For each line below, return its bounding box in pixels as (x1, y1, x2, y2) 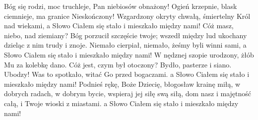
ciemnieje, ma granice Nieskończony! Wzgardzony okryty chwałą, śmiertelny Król (4, 10, 251, 21)
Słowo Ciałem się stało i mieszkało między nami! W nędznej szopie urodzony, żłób (4, 49, 254, 60)
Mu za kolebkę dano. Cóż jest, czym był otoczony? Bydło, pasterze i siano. (4, 59, 232, 69)
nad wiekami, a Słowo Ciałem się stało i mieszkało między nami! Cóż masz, (4, 20, 234, 31)
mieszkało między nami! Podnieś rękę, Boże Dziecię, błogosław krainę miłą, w (4, 78, 241, 89)
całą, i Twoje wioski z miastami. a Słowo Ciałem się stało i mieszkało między (4, 98, 239, 108)
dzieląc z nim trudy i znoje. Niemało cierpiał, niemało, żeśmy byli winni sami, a (4, 40, 247, 50)
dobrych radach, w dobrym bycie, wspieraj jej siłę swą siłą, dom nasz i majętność (4, 88, 252, 99)
